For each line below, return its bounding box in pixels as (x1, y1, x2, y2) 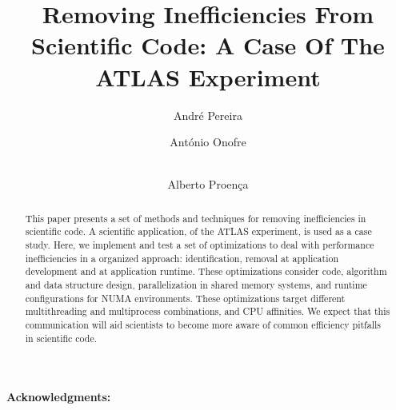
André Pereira (174, 106, 242, 123)
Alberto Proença (167, 176, 249, 193)
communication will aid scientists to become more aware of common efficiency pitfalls (25, 317, 381, 331)
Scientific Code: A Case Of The (31, 29, 385, 62)
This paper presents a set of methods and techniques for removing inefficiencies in (25, 211, 366, 225)
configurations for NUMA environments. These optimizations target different (25, 291, 346, 305)
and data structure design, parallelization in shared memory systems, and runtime (25, 277, 367, 291)
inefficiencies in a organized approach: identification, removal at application (25, 251, 339, 265)
